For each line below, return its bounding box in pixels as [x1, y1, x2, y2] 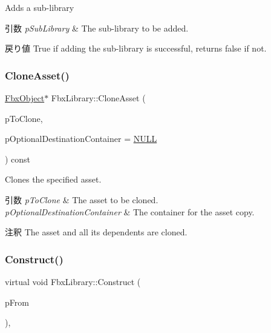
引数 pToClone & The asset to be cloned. [5, 193, 158, 206]
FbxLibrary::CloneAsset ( [51, 92, 146, 104]
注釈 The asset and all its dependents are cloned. [5, 226, 188, 238]
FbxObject [5, 92, 45, 104]
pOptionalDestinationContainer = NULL [5, 132, 157, 145]
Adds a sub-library [5, 1, 74, 13]
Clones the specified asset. [5, 173, 102, 186]
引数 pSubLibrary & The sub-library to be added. [5, 21, 189, 34]
